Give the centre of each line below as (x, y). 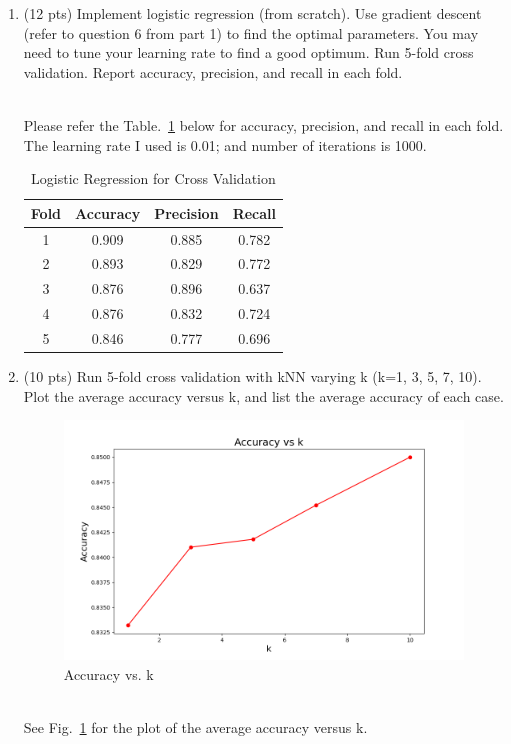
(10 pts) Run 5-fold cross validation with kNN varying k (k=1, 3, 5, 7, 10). (252, 376)
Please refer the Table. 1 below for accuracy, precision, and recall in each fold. (263, 124)
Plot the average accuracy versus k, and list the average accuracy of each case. (263, 395)
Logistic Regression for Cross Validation (153, 178)
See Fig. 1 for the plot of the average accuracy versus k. (195, 727)
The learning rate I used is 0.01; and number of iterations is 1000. (225, 144)
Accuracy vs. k (108, 673)
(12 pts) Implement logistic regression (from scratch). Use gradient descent (252, 13)
